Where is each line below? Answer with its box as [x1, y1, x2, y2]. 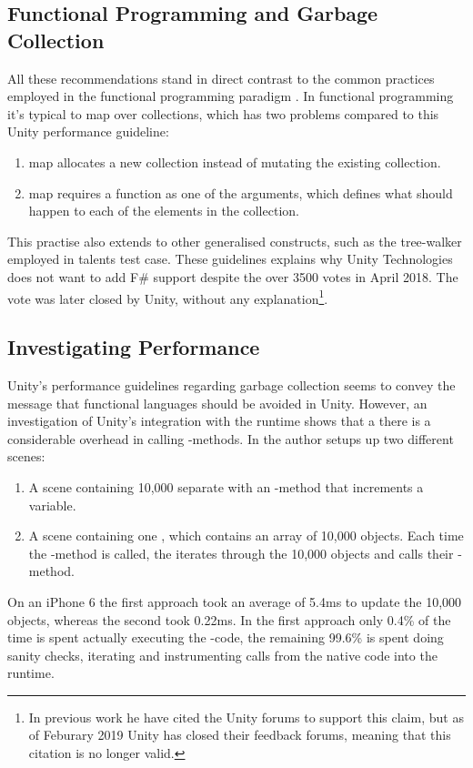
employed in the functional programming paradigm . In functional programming [7, 86, 454, 106]
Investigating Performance [7, 333, 260, 361]
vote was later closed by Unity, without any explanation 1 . [7, 286, 328, 308]
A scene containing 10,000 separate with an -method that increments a [28, 477, 424, 496]
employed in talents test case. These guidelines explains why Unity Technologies [7, 249, 453, 268]
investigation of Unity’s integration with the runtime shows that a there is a [7, 411, 431, 430]
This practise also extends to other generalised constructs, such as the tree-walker [7, 231, 462, 250]
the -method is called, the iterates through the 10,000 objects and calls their [28, 543, 454, 562]
